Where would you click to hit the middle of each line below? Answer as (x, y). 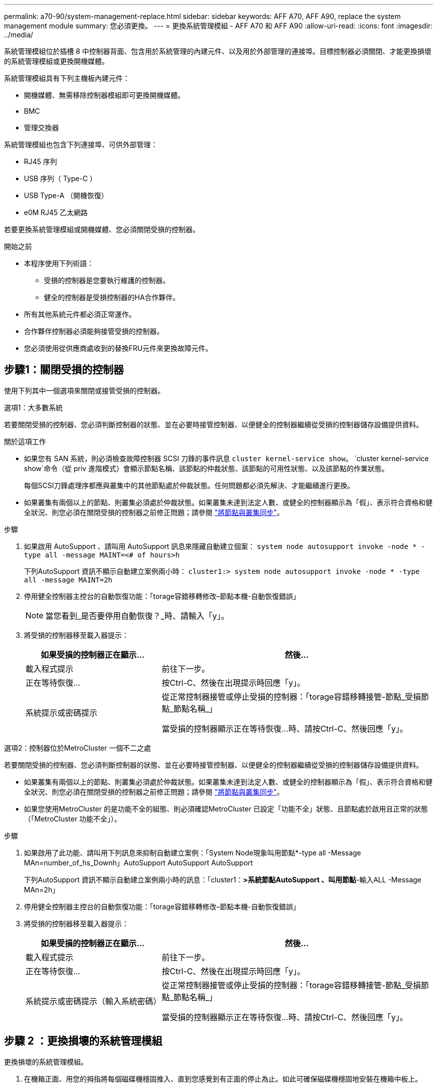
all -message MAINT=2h (68, 580)
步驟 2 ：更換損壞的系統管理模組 (83, 1041)
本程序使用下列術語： (59, 263)
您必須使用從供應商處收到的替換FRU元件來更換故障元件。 (118, 348)
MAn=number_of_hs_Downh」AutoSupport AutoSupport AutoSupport (138, 862)
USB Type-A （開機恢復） (66, 195)
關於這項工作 (25, 441)
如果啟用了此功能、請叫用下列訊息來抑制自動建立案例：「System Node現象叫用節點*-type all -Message (193, 852)
